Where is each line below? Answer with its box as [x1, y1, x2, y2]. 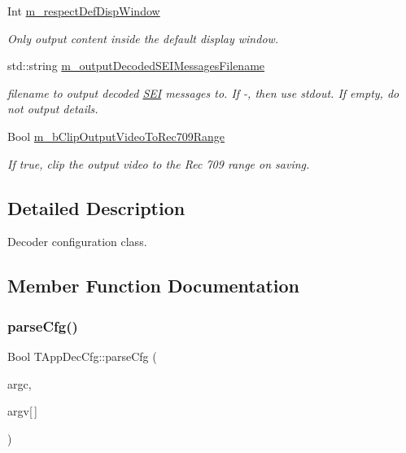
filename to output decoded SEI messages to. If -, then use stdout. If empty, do [7, 84, 399, 101]
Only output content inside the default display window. [7, 29, 279, 46]
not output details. [7, 100, 98, 117]
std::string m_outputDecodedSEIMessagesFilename [7, 57, 265, 74]
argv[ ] [7, 402, 38, 420]
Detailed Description [7, 195, 186, 220]
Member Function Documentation [7, 273, 300, 298]
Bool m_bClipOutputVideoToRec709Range [7, 127, 225, 144]
